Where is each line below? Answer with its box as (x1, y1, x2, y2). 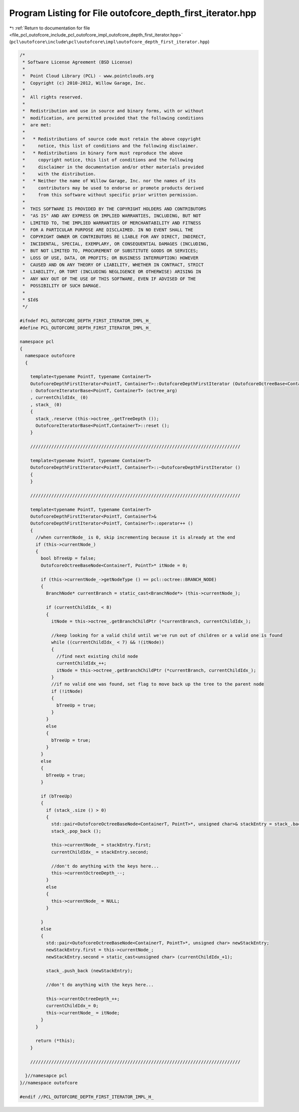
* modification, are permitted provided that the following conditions (22, 115, 204, 121)
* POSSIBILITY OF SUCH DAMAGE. (22, 283, 102, 289)
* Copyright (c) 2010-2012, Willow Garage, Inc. (22, 80, 147, 86)
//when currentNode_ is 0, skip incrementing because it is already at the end (35, 535, 235, 541)
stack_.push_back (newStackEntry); (45, 968, 133, 974)
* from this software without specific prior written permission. (22, 192, 199, 198)
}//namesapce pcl (25, 1073, 67, 1079)
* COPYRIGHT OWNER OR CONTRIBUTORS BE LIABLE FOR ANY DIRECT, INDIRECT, (22, 234, 207, 240)
